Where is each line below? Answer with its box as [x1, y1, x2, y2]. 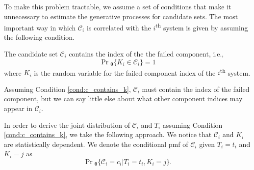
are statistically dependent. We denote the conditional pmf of [4, 139, 188, 149]
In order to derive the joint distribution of [4, 119, 130, 130]
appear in [4, 103, 33, 113]
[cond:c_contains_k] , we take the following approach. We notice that [4, 129, 212, 140]
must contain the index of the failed [142, 84, 250, 94]
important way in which [4, 22, 76, 32]
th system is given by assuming [155, 21, 248, 32]
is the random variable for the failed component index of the [34, 67, 216, 78]
